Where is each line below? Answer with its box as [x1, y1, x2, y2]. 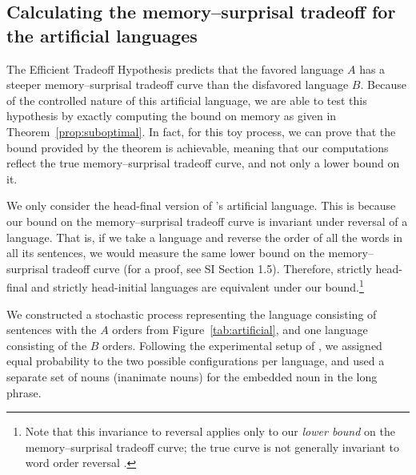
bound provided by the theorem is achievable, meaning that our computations [6, 139, 389, 155]
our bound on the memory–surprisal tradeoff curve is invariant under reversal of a [6, 212, 408, 229]
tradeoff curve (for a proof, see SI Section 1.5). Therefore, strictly [52, 260, 372, 276]
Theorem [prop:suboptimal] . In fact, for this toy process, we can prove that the [6, 123, 396, 139]
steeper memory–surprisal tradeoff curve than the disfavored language [6, 76, 349, 93]
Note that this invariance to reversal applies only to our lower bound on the [25, 423, 395, 440]
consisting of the [6, 336, 87, 353]
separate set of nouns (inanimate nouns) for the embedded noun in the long [6, 368, 378, 384]
